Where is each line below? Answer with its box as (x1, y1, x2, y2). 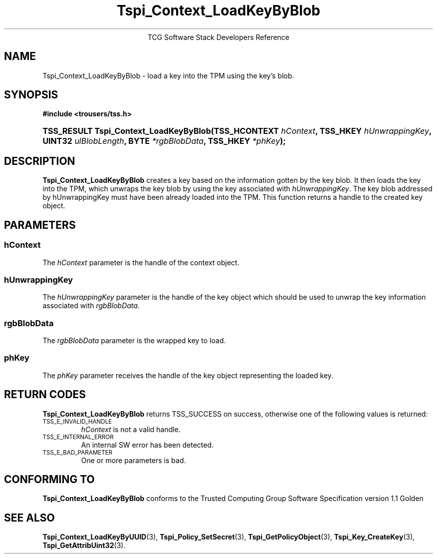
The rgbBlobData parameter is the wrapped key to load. (42, 336, 226, 345)
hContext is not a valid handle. (81, 425, 181, 434)
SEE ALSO (4, 511, 55, 524)
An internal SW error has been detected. (81, 440, 214, 449)
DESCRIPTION (4, 154, 75, 167)
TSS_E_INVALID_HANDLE (42, 418, 112, 425)
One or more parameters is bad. (81, 456, 186, 465)
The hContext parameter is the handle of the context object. (42, 258, 239, 267)
